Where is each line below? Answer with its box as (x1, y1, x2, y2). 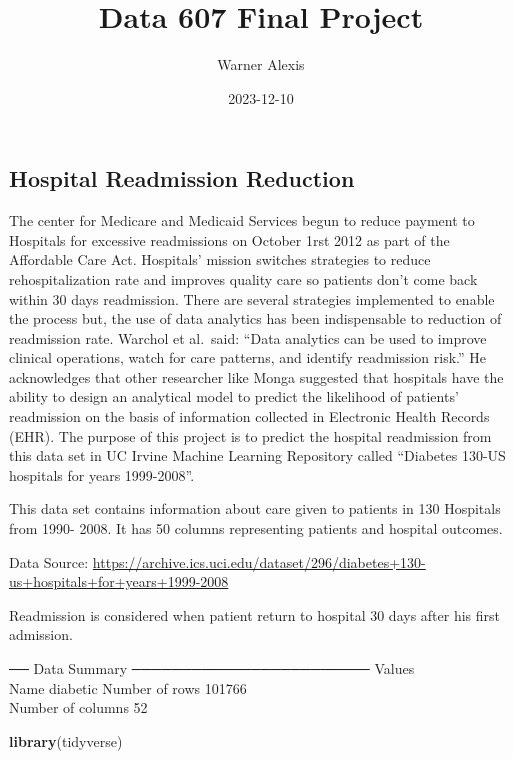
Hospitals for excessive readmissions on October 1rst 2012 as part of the (9, 229, 450, 250)
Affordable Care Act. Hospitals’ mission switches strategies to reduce (9, 249, 431, 270)
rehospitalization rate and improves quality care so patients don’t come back (9, 268, 478, 289)
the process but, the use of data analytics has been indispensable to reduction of (9, 308, 502, 329)
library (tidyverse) (9, 730, 123, 751)
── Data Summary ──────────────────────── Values (9, 658, 415, 678)
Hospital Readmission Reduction (9, 163, 355, 194)
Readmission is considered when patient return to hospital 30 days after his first (9, 604, 501, 625)
